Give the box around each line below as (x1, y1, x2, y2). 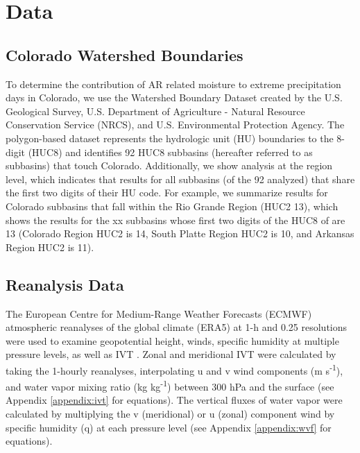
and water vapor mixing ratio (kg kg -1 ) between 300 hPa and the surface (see (6, 377, 334, 393)
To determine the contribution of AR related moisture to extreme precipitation (6, 76, 341, 91)
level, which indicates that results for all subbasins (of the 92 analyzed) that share (6, 171, 355, 186)
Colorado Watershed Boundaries (6, 44, 243, 65)
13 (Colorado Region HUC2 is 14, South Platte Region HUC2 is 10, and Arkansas (6, 226, 354, 241)
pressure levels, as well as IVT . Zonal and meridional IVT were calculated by (6, 347, 336, 361)
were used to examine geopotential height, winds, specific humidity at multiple (6, 333, 339, 348)
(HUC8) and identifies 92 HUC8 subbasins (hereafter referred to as (28, 144, 313, 159)
